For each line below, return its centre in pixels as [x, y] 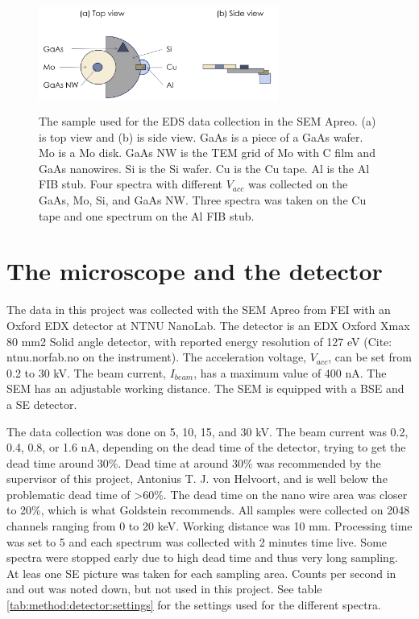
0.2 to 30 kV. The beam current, [87, 372]
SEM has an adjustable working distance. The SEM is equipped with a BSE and [205, 388]
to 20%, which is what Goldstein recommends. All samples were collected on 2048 [208, 510]
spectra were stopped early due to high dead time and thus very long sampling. [202, 557]
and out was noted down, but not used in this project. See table [164, 589]
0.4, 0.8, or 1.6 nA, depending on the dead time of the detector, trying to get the [206, 447]
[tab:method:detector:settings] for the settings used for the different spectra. [194, 605]
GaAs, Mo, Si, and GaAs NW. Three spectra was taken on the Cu [203, 200]
